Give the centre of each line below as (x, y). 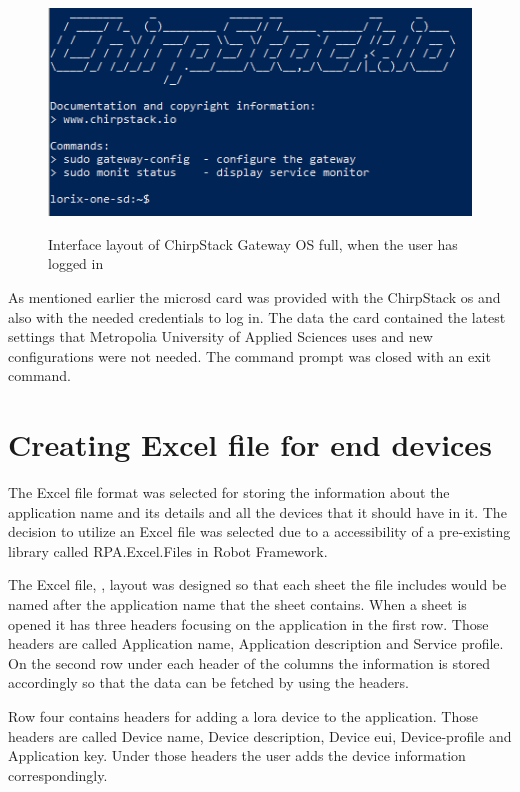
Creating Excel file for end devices (250, 444)
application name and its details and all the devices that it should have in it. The (257, 511)
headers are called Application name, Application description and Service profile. (256, 643)
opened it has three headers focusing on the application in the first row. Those (248, 623)
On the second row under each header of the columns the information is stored (249, 662)
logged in (76, 263)
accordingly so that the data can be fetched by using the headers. (208, 682)
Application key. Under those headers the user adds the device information (237, 755)
